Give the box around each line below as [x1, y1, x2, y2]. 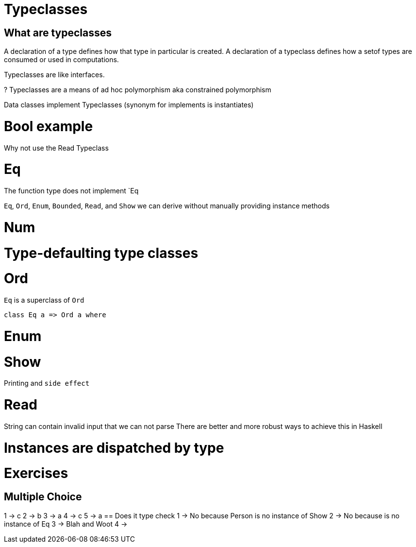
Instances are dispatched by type [4, 439, 224, 456]
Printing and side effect [4, 379, 90, 388]
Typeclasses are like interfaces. [4, 70, 105, 79]
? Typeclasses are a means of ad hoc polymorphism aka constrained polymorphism [4, 85, 271, 94]
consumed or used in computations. [4, 55, 119, 64]
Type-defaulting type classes [4, 244, 199, 261]
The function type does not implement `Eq [4, 187, 139, 195]
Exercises [4, 465, 68, 482]
